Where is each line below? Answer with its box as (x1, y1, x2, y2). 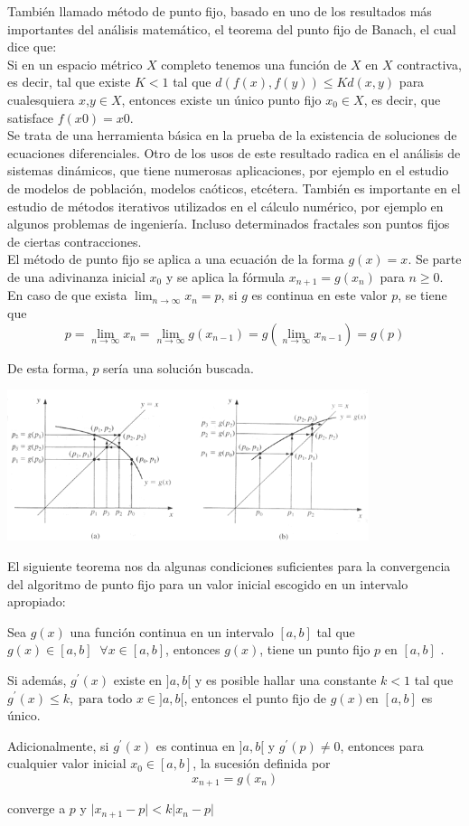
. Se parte (408, 249, 462, 268)
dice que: (7, 37, 57, 56)
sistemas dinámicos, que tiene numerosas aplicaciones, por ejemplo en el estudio (7, 161, 449, 180)
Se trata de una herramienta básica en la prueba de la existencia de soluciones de (7, 126, 457, 145)
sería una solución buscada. (103, 358, 254, 377)
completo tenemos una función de (161, 54, 347, 73)
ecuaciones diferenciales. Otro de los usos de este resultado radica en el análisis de (7, 143, 461, 162)
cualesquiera (7, 89, 75, 108)
